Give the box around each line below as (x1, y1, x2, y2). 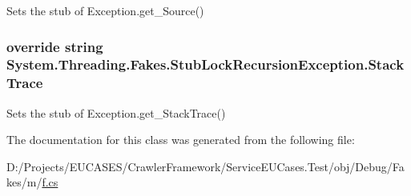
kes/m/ (6, 174, 42, 190)
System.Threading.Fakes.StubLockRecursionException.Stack (6, 54, 405, 74)
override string (6, 36, 103, 56)
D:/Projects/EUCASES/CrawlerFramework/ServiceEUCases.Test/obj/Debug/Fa (6, 158, 405, 174)
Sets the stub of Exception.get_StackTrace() (6, 104, 226, 121)
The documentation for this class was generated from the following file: (6, 131, 355, 148)
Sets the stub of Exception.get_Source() (6, 2, 204, 18)
